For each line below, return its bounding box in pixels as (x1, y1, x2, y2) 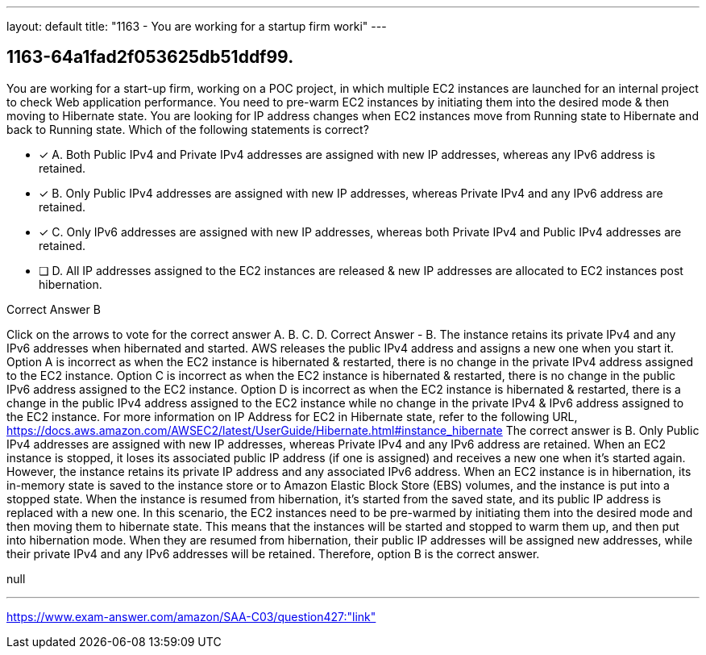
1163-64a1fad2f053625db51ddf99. (6, 47, 294, 68)
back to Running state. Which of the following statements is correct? (6, 122, 369, 136)
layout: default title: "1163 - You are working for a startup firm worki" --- (6, 19, 387, 33)
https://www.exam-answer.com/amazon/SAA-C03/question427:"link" (6, 609, 376, 624)
